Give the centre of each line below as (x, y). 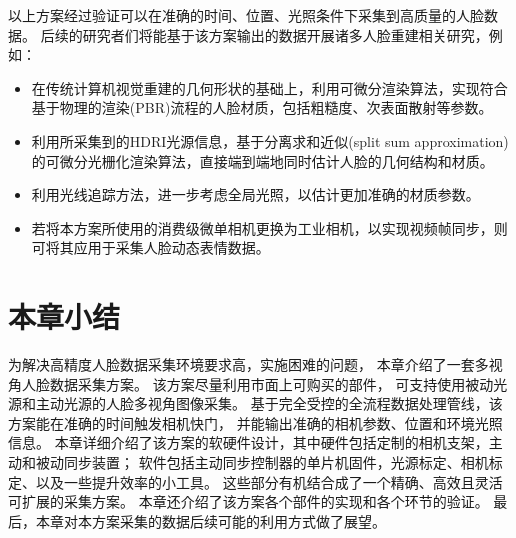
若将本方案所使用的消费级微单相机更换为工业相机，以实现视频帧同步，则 (269, 227)
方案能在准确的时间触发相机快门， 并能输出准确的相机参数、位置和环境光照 (255, 422)
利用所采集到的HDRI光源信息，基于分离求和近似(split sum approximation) (270, 140)
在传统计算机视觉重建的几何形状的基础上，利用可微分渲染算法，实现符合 (269, 87)
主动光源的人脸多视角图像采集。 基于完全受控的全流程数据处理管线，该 (269, 403)
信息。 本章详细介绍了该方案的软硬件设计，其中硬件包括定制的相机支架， (248, 442)
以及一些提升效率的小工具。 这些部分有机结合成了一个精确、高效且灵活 (269, 481)
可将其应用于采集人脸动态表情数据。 (150, 247)
